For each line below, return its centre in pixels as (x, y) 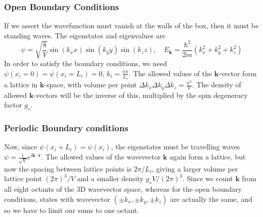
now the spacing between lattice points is (68, 168)
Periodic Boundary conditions (66, 128)
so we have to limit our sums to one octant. (72, 210)
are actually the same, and (211, 199)
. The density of (216, 85)
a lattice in (21, 85)
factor (13, 105)
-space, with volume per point (90, 85)
